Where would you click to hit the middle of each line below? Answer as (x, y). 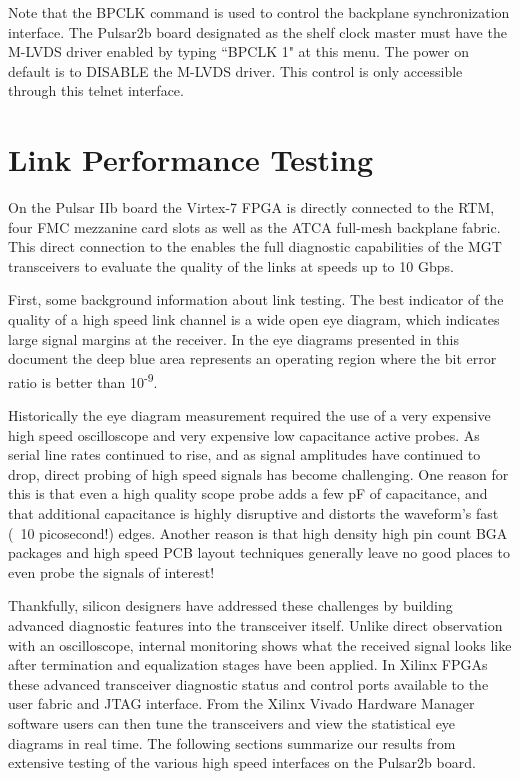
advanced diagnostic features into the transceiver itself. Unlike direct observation (255, 625)
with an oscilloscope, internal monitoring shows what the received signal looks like (260, 644)
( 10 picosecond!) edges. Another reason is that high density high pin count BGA (258, 532)
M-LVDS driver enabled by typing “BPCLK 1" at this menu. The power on (239, 51)
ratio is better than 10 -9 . (83, 380)
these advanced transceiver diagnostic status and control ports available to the (248, 683)
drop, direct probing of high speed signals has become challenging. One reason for (258, 473)
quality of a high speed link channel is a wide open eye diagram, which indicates (254, 319)
